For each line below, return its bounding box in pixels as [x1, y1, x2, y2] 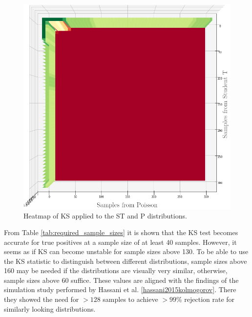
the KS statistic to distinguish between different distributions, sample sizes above [4, 256, 247, 266]
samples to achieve [103, 294, 158, 304]
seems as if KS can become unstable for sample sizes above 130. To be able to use [4, 246, 249, 257]
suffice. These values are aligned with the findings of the [71, 275, 239, 285]
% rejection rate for [176, 294, 235, 304]
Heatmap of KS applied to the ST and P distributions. [23, 211, 187, 221]
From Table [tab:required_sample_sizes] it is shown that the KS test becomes [4, 227, 238, 237]
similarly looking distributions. [4, 303, 96, 314]
